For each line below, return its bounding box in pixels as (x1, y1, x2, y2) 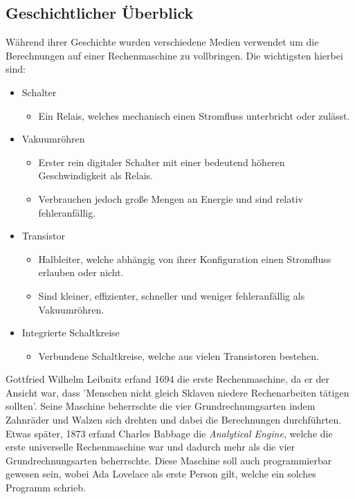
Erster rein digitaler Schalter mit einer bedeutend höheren (38, 154, 285, 169)
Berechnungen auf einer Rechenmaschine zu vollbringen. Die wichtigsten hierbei (6, 48, 343, 62)
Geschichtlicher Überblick (6, 2, 194, 24)
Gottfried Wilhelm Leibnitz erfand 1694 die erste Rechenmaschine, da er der (6, 372, 329, 386)
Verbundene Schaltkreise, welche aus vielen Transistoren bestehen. (38, 348, 319, 363)
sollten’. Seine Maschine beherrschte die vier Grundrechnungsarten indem (6, 399, 316, 413)
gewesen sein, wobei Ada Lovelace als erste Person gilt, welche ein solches (6, 466, 316, 481)
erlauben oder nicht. (38, 265, 124, 280)
